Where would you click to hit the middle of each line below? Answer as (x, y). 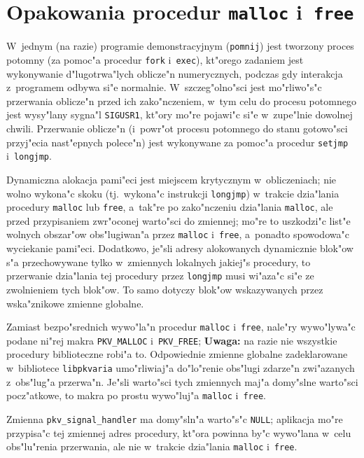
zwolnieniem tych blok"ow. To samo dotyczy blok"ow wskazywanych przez (165, 289)
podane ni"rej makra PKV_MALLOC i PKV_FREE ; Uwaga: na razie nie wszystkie (172, 340)
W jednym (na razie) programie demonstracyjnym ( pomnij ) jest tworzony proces (180, 46)
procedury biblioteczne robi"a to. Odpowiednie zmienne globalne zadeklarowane (177, 354)
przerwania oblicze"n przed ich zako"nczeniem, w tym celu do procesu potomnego (181, 100)
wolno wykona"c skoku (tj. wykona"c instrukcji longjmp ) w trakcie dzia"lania (173, 193)
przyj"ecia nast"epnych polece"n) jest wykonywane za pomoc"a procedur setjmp (177, 142)
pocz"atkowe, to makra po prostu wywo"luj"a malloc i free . (136, 395)
